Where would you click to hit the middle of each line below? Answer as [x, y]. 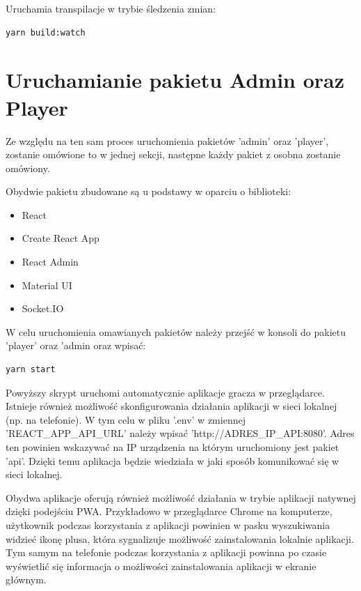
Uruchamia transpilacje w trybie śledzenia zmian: [111, 8]
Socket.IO [43, 308]
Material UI [47, 285]
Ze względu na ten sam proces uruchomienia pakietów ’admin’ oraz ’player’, [167, 140]
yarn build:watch [46, 32]
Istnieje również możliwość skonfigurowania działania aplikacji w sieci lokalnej [171, 406]
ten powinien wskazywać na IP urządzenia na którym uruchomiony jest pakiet [173, 447]
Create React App [61, 238]
